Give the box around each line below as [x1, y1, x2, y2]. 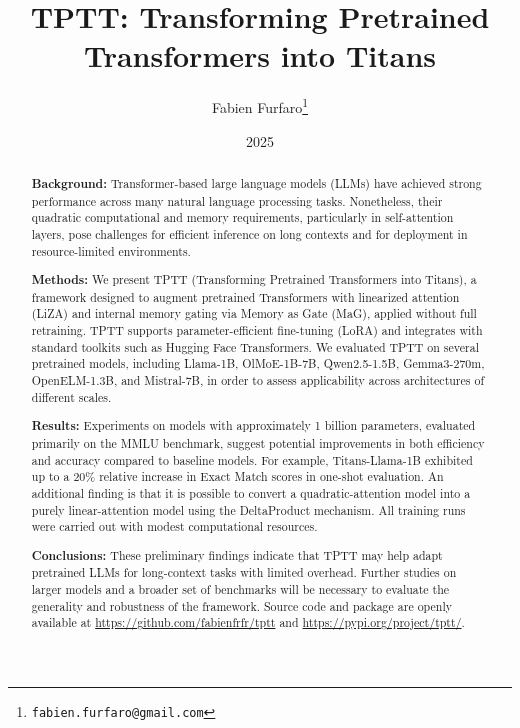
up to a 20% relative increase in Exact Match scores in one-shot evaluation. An [31, 468, 444, 485]
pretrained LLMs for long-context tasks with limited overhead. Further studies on [31, 564, 457, 581]
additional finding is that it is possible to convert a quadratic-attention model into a [31, 484, 471, 501]
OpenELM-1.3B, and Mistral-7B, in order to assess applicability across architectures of [31, 372, 485, 389]
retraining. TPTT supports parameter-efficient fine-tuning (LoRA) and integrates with [31, 322, 483, 339]
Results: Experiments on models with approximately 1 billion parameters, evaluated [31, 417, 476, 435]
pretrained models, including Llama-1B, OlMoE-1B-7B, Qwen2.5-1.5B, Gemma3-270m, [31, 355, 485, 372]
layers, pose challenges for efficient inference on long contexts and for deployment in [31, 225, 468, 242]
